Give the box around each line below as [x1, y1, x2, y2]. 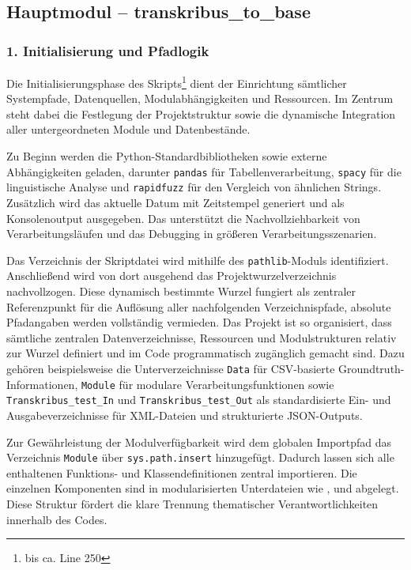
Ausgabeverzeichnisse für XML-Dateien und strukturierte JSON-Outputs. [6, 406, 363, 423]
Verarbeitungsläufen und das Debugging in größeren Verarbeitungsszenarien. [6, 225, 377, 242]
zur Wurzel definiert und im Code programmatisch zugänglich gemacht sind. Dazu [6, 345, 405, 361]
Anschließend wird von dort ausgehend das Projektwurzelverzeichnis [6, 267, 337, 284]
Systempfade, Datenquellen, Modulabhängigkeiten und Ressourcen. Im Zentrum [6, 90, 394, 107]
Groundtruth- [338, 360, 405, 376]
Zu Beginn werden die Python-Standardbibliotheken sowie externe [6, 148, 327, 164]
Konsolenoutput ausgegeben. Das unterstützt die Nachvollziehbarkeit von [6, 210, 360, 226]
